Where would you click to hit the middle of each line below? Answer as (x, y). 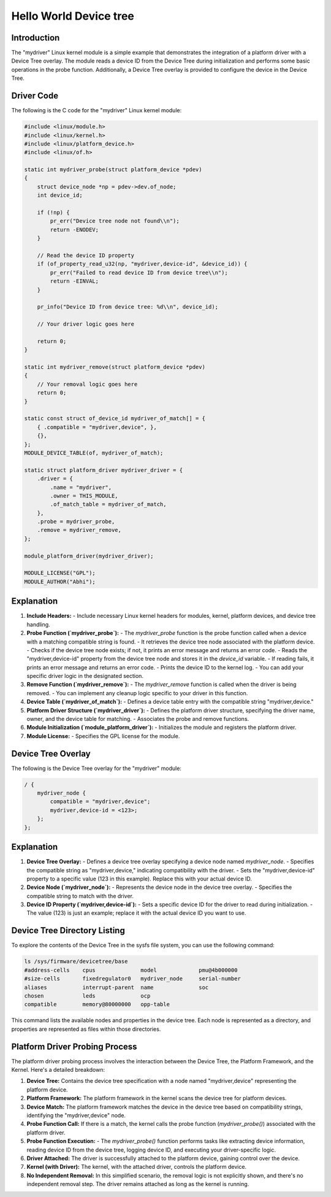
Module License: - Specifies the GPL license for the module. (103, 736)
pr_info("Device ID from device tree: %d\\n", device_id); (128, 307)
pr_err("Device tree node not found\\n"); (115, 221)
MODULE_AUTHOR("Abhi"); (60, 582)
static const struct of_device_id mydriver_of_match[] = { (115, 418)
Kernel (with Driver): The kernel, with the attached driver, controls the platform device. (137, 1167)
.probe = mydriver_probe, (76, 522)
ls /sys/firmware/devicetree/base (76, 961)
